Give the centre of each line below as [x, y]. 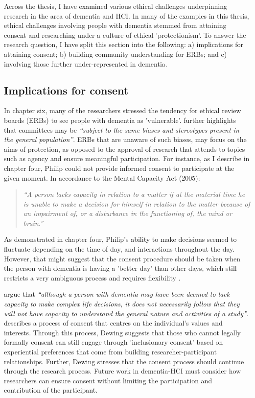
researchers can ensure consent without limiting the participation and [108, 380]
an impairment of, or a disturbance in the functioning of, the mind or [127, 213]
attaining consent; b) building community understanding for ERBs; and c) [116, 54]
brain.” [33, 222]
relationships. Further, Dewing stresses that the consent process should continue [124, 361]
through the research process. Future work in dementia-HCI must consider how [123, 371]
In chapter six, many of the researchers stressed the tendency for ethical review [123, 110]
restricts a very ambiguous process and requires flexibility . [92, 277]
